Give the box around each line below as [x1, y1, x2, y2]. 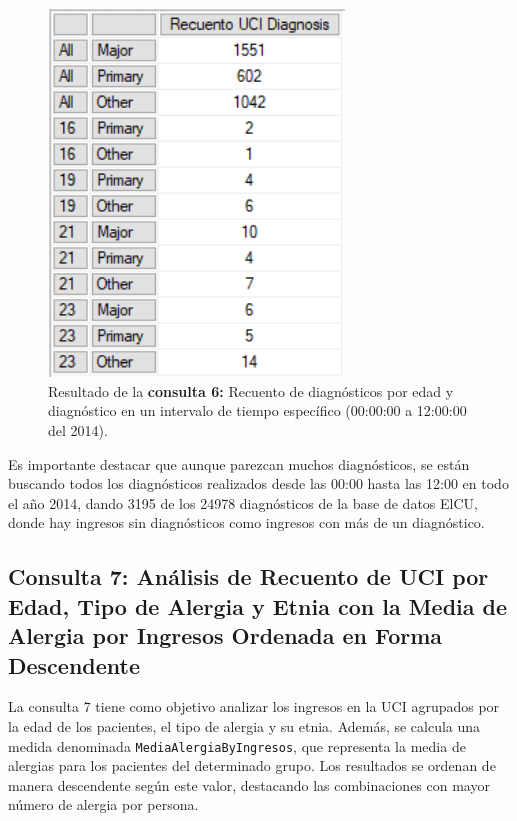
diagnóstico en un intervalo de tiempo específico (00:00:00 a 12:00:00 [48, 400, 467, 421]
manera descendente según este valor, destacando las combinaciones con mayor [8, 774, 490, 795]
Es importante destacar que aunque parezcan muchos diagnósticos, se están [8, 453, 470, 474]
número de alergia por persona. [8, 794, 199, 815]
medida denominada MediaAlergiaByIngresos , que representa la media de [8, 735, 466, 756]
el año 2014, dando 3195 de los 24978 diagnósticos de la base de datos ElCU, [8, 492, 478, 513]
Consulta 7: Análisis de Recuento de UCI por [8, 561, 489, 592]
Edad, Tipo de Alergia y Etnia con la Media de [8, 590, 508, 621]
